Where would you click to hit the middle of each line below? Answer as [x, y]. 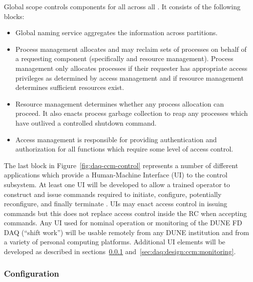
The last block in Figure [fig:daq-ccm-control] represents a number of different [121, 165]
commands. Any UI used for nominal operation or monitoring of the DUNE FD [123, 223]
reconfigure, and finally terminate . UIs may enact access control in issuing [116, 204]
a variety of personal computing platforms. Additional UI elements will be [115, 242]
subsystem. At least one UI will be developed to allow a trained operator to [117, 184]
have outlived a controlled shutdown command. [86, 122]
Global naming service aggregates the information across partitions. [116, 33]
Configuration [32, 273]
